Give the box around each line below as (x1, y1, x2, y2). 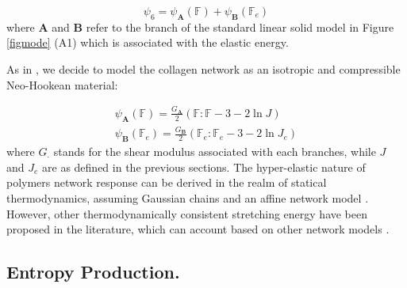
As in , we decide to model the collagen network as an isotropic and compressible (6, 60, 401, 77)
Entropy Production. (6, 260, 180, 284)
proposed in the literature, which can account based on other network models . (6, 221, 390, 237)
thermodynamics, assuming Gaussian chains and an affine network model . (6, 190, 369, 207)
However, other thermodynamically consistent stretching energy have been (6, 205, 368, 222)
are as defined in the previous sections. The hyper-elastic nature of (42, 158, 366, 175)
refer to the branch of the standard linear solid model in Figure (86, 18, 394, 35)
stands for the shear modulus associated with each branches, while (53, 143, 376, 160)
